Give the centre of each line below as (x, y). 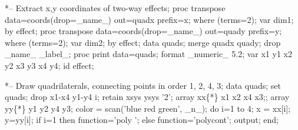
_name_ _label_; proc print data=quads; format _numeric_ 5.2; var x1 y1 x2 (148, 54)
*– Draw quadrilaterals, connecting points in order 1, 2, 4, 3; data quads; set (143, 85)
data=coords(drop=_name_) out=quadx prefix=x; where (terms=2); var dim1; (149, 19)
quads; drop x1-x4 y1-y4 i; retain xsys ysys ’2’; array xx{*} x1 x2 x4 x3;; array (147, 97)
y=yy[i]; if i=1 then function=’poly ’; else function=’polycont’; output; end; (142, 120)
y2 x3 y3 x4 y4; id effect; (49, 65)
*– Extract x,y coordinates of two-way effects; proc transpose (115, 8)
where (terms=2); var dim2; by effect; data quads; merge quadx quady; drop (143, 42)
